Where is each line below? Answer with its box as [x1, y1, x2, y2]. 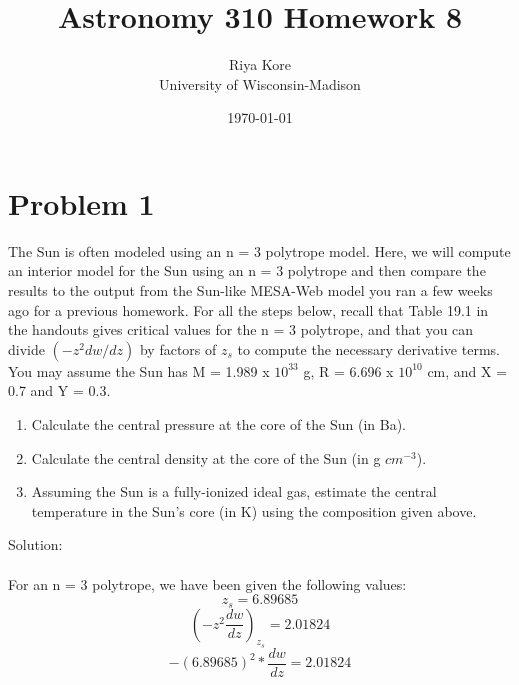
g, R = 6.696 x [303, 360, 394, 381]
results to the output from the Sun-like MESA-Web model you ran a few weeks [8, 280, 493, 301]
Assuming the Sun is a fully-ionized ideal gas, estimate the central [31, 481, 437, 502]
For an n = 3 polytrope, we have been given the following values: [8, 573, 407, 594]
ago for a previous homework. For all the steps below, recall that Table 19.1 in [8, 299, 489, 320]
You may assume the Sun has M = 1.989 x [8, 360, 270, 381]
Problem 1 [8, 182, 155, 223]
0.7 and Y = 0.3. [8, 380, 111, 401]
